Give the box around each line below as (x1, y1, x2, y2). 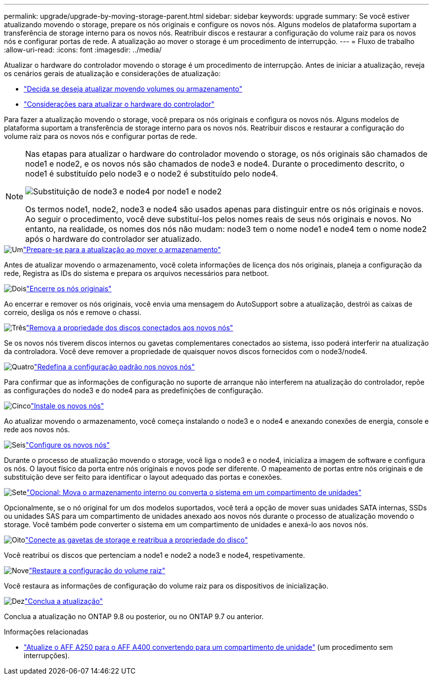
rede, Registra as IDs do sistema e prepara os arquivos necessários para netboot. (4, 269, 269, 277)
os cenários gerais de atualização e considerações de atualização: (4, 69, 221, 78)
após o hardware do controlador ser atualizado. (25, 234, 202, 244)
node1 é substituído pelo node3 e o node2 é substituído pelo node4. (25, 169, 278, 179)
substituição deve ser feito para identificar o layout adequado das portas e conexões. (4, 473, 282, 481)
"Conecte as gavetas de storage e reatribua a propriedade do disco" (25, 536, 248, 544)
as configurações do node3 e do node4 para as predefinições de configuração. (4, 386, 263, 395)
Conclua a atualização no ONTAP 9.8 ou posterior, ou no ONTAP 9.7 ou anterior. (4, 612, 264, 621)
